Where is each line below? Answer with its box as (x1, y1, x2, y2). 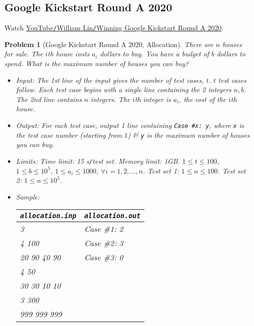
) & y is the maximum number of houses (128, 129, 250, 140)
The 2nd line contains (16, 94, 82, 104)
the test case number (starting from (16, 129, 122, 140)
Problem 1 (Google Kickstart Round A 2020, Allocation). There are (4, 39, 214, 49)
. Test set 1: (142, 165, 179, 176)
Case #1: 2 (84, 223, 123, 235)
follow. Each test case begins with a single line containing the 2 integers (16, 84, 231, 95)
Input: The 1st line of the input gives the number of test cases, (16, 75, 204, 85)
